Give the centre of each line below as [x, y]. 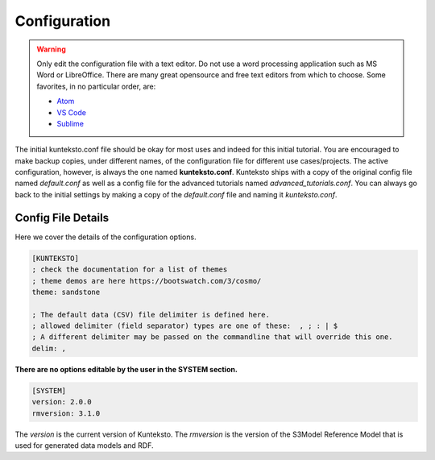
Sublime [70, 123]
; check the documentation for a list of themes [130, 269]
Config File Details [62, 218]
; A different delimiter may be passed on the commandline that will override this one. [213, 337]
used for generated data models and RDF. [84, 445]
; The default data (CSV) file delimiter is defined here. [151, 315]
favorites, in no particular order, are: [96, 86]
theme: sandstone [66, 292]
